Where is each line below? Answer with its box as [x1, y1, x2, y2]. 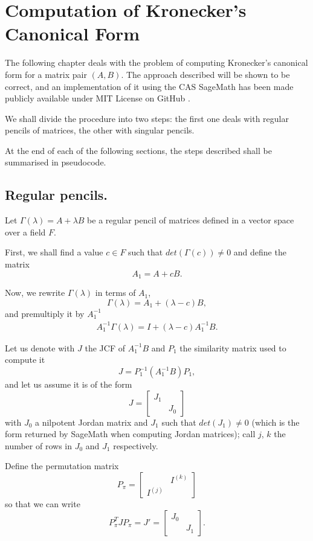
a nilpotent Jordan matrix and [35, 415, 148, 428]
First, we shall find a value [5, 246, 103, 258]
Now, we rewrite [5, 286, 65, 299]
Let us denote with [5, 341, 75, 354]
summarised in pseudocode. [5, 156, 106, 168]
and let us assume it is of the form [5, 378, 132, 390]
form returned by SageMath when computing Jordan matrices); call [5, 427, 256, 440]
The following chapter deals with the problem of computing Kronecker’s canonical [5, 56, 308, 69]
